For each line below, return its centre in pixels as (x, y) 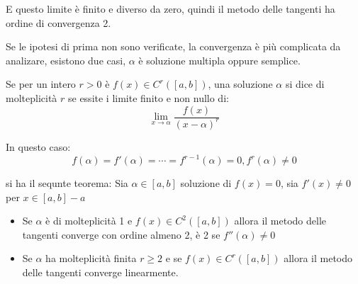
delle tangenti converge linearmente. (100, 272)
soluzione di (206, 183)
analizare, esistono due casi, (66, 60)
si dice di (305, 84)
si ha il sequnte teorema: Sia (67, 183)
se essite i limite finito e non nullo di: (148, 97)
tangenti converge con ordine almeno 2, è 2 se (121, 234)
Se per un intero (41, 84)
